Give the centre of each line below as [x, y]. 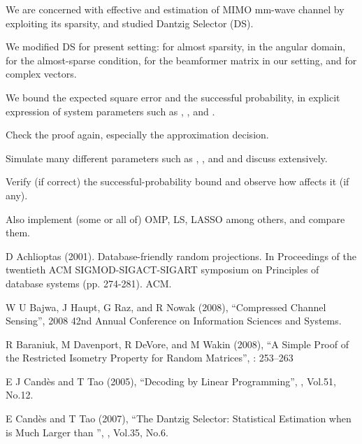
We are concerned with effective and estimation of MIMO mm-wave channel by [175, 9]
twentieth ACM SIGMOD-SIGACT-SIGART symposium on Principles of [162, 270]
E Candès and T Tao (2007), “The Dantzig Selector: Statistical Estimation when [179, 418]
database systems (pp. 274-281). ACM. [89, 283]
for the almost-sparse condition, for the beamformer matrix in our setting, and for [181, 60]
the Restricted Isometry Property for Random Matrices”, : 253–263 [150, 358]
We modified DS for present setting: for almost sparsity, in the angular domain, [176, 46]
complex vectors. [41, 74]
